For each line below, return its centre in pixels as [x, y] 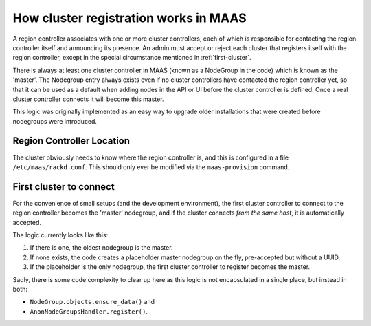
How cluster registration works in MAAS [130, 18]
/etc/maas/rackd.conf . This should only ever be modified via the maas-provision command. [151, 167]
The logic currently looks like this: [60, 235]
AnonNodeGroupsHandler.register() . [89, 311]
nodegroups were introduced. [55, 121]
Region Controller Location [71, 141]
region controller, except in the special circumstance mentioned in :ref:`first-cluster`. [132, 58]
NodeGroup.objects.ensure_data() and [92, 302]
